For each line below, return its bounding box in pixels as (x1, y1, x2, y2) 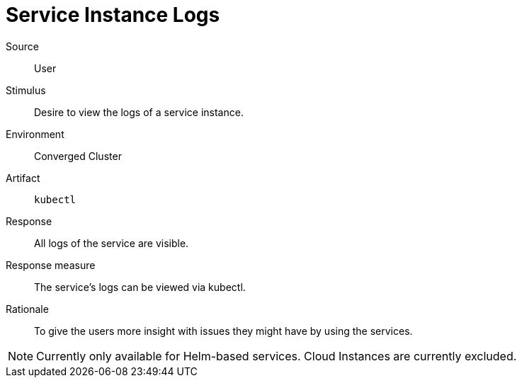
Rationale (6, 302, 49, 315)
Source (6, 40, 39, 52)
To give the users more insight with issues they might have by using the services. (34, 324, 413, 337)
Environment (6, 127, 64, 140)
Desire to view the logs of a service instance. (34, 105, 244, 118)
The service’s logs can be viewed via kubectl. (34, 280, 246, 293)
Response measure (6, 258, 96, 271)
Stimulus (6, 84, 46, 96)
